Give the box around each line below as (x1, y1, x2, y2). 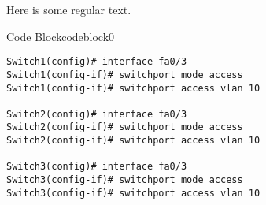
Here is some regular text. (6, 2, 131, 17)
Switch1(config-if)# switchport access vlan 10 (6, 82, 260, 94)
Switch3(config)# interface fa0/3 (6, 161, 187, 173)
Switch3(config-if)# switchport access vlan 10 (6, 187, 260, 199)
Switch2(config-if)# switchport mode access (6, 121, 243, 133)
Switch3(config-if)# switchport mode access (6, 174, 243, 186)
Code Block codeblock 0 (6, 28, 115, 44)
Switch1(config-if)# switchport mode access (6, 69, 243, 80)
